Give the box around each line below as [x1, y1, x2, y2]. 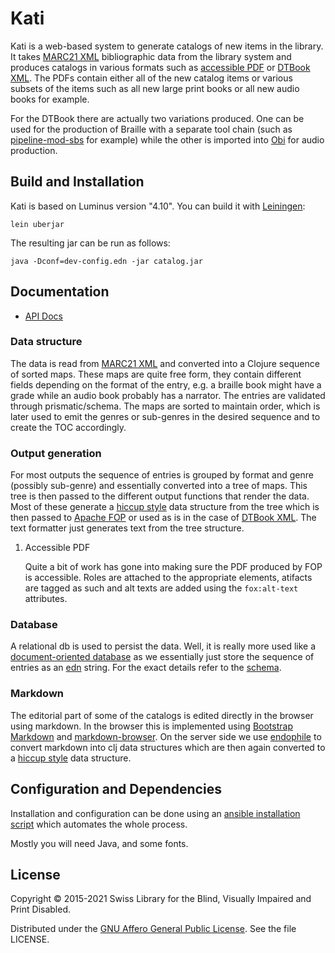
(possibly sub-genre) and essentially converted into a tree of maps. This [10, 480, 308, 492]
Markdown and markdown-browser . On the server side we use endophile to [10, 730, 322, 742]
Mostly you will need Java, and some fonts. [10, 837, 189, 849]
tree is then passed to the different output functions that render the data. [10, 490, 310, 502]
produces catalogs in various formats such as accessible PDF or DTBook [10, 61, 311, 73]
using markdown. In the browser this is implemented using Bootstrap [10, 720, 293, 732]
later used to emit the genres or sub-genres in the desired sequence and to [10, 410, 321, 422]
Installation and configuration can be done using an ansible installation [10, 807, 301, 819]
